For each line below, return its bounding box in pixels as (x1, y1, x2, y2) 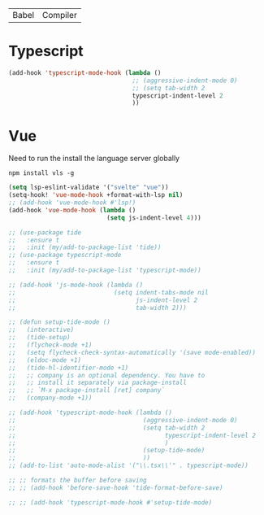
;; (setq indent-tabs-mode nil (8, 288, 209, 296)
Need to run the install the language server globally (8, 154, 180, 164)
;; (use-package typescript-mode (8, 251, 122, 260)
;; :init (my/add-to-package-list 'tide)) (8, 243, 162, 251)
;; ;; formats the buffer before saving (8, 476, 148, 484)
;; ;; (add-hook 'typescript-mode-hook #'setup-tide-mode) (8, 498, 213, 507)
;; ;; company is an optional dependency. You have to (8, 371, 206, 379)
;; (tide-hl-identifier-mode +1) (8, 364, 129, 372)
